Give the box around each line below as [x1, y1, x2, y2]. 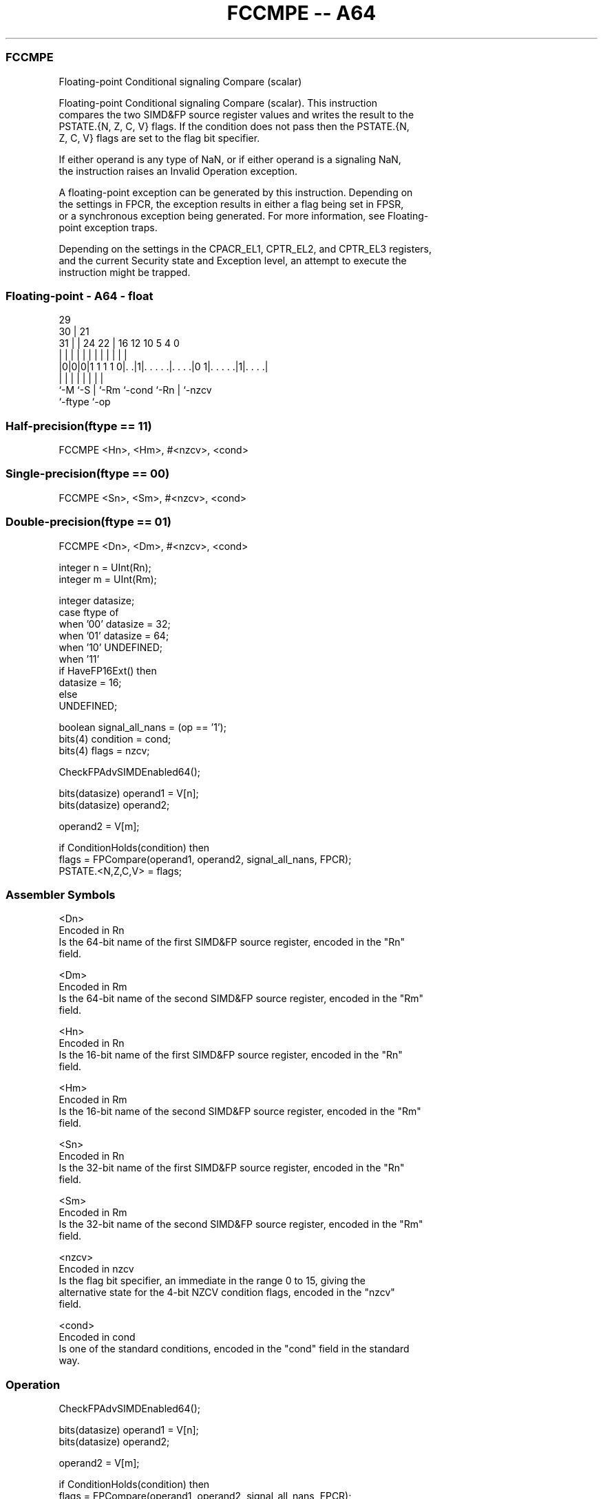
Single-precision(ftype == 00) [6, 467, 170, 481]
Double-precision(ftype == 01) [6, 515, 171, 529]
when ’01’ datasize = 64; [59, 629, 169, 641]
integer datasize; [59, 594, 135, 606]
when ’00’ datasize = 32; [59, 617, 171, 630]
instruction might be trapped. [59, 266, 191, 278]
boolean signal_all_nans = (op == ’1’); [59, 721, 226, 733]
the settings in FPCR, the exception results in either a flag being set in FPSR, [59, 198, 404, 210]
